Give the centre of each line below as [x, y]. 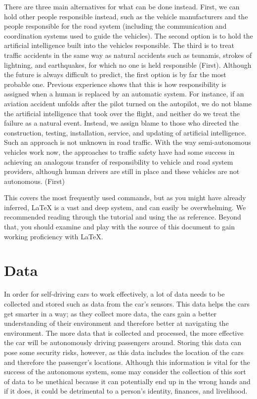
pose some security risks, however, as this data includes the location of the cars [124, 352]
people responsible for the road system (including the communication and [115, 26]
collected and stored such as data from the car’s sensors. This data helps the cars [127, 303]
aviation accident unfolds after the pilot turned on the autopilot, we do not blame [128, 103]
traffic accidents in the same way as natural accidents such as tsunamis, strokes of [128, 55]
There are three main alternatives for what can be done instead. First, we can [122, 6]
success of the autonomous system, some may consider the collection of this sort [125, 372]
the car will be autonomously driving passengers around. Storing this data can [123, 342]
